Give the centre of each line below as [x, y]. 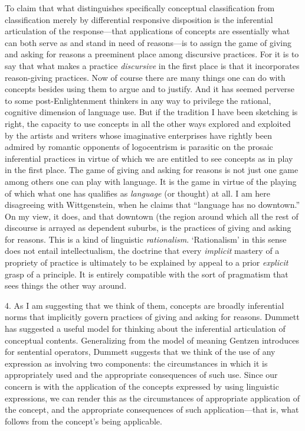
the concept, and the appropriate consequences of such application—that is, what [152, 409]
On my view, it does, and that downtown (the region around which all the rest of [152, 216]
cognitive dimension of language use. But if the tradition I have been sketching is [151, 112]
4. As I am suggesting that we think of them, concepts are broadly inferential [145, 305]
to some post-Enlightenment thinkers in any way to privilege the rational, [138, 100]
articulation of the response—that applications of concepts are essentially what [147, 31]
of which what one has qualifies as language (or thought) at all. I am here [137, 193]
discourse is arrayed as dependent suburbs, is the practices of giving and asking [148, 228]
